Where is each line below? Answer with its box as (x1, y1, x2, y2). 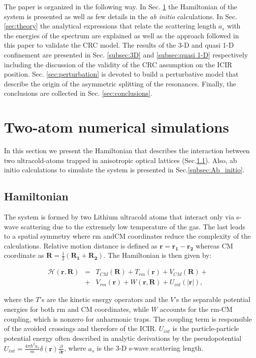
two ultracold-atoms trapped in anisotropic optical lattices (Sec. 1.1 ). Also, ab (4, 155, 237, 165)
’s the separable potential (174, 294, 251, 304)
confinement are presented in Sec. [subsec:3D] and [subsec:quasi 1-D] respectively (4, 49, 248, 59)
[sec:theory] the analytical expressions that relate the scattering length (4, 21, 217, 31)
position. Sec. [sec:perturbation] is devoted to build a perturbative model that (4, 69, 239, 79)
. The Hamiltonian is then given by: (103, 250, 212, 260)
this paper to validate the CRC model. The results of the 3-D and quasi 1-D (4, 40, 234, 50)
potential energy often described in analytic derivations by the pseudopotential (4, 332, 242, 343)
